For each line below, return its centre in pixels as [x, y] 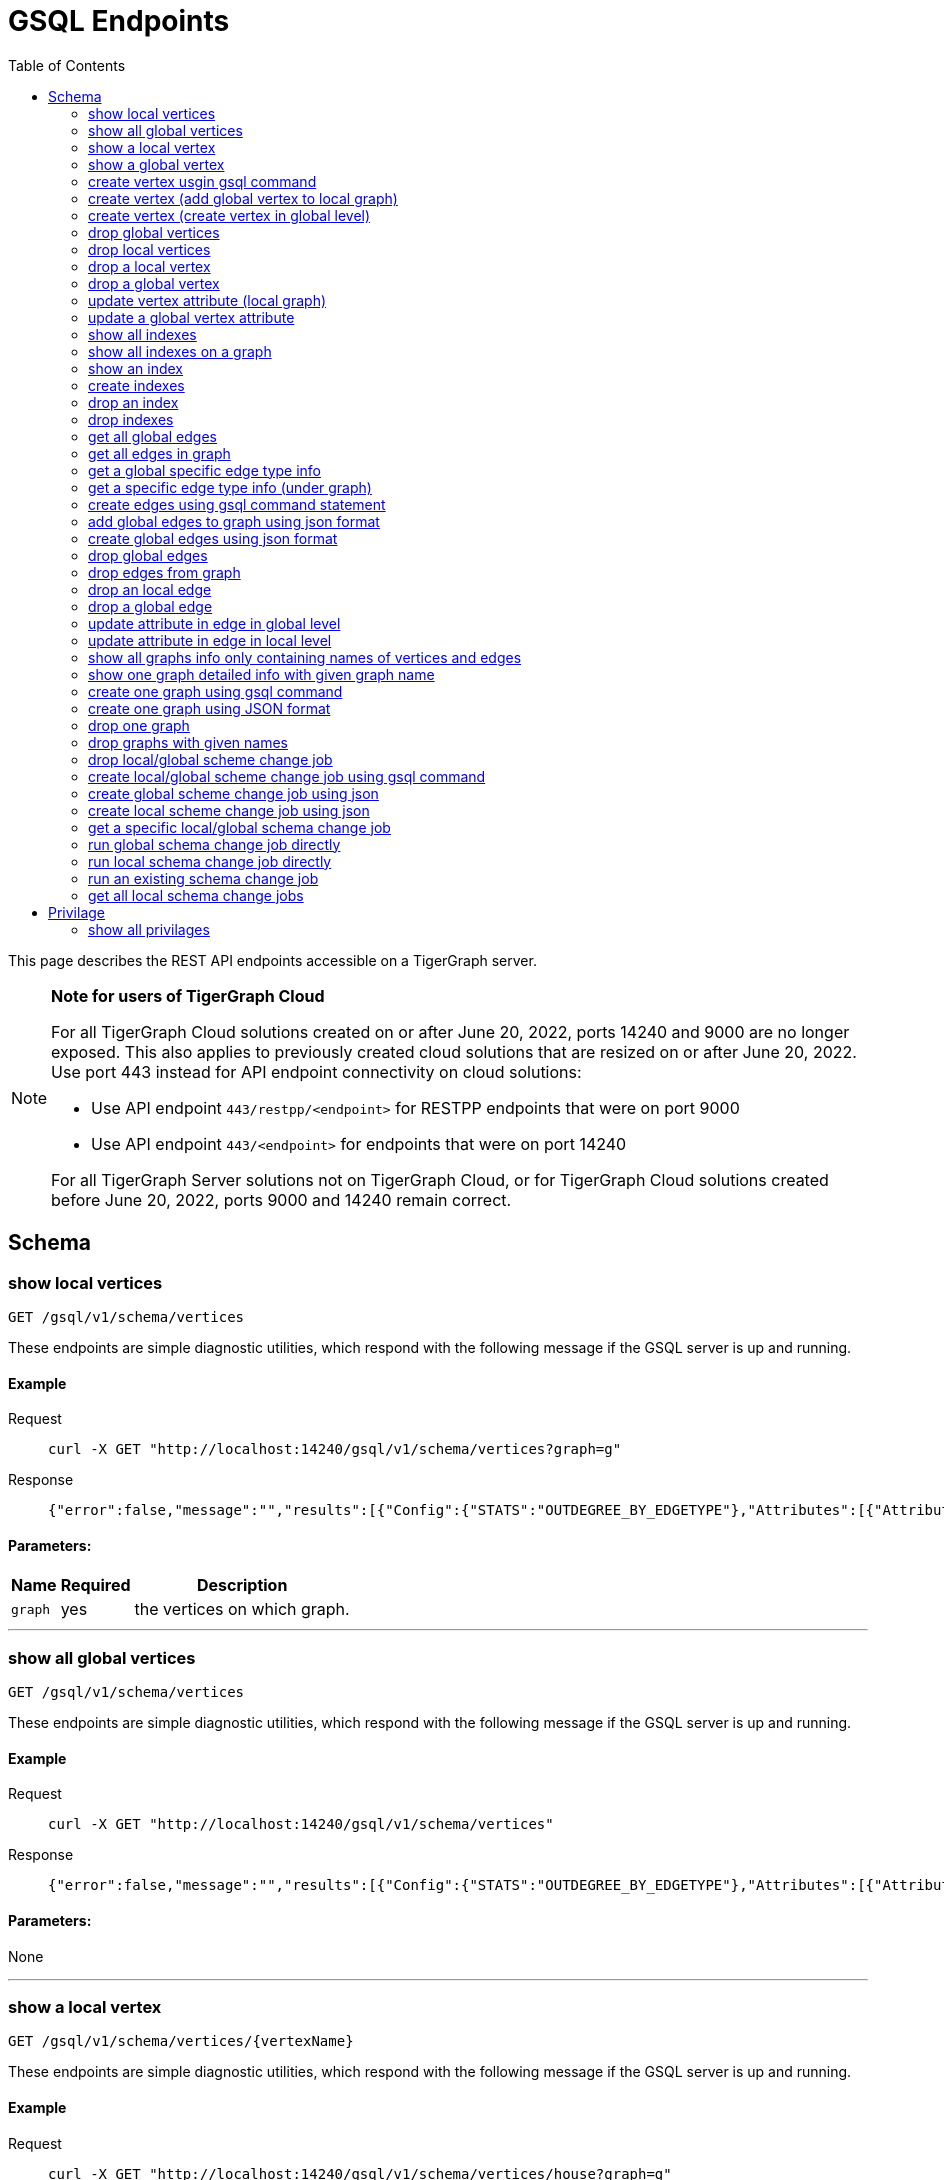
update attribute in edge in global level [214, 623]
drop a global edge [150, 606]
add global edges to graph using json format [234, 521]
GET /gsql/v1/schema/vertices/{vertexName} [181, 2041]
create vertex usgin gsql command [202, 181]
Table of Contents [67, 65]
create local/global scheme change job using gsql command [287, 776]
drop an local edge [150, 589]
